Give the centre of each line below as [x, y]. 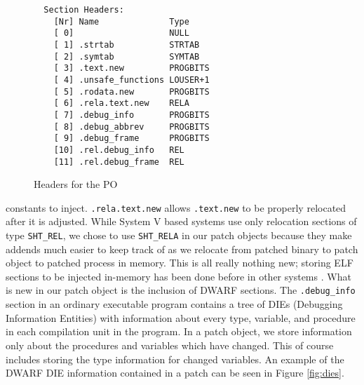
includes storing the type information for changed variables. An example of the [175, 359]
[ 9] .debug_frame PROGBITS [132, 139]
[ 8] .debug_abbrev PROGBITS [132, 127]
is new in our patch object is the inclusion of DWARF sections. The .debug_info [181, 290]
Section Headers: [84, 10]
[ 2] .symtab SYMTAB [127, 56]
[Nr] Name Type [121, 21]
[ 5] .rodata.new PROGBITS [132, 92]
